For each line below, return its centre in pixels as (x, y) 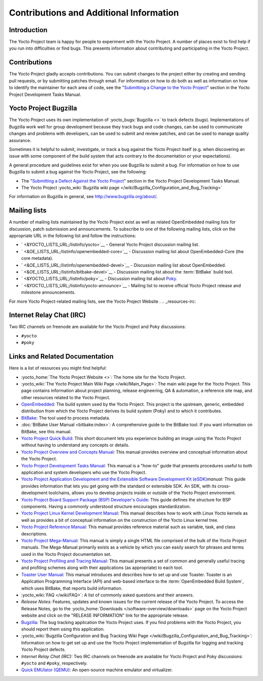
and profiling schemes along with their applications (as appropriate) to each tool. (102, 568)
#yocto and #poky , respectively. (54, 663)
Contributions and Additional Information (94, 13)
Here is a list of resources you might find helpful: (58, 368)
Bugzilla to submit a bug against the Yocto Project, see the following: (78, 172)
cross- (224, 486)
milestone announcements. (48, 293)
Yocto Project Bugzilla (43, 108)
